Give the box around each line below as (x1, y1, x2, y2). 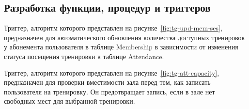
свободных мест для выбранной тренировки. (4, 96, 135, 106)
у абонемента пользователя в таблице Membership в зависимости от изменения (4, 42, 238, 52)
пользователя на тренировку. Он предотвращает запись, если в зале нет (4, 86, 215, 96)
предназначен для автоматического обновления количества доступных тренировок (4, 32, 245, 42)
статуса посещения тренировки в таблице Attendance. (4, 51, 164, 61)
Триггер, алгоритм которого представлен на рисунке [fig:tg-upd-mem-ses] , (4, 23, 222, 33)
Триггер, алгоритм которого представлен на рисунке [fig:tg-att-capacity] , (4, 67, 219, 78)
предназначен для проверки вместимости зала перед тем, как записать (4, 77, 211, 87)
